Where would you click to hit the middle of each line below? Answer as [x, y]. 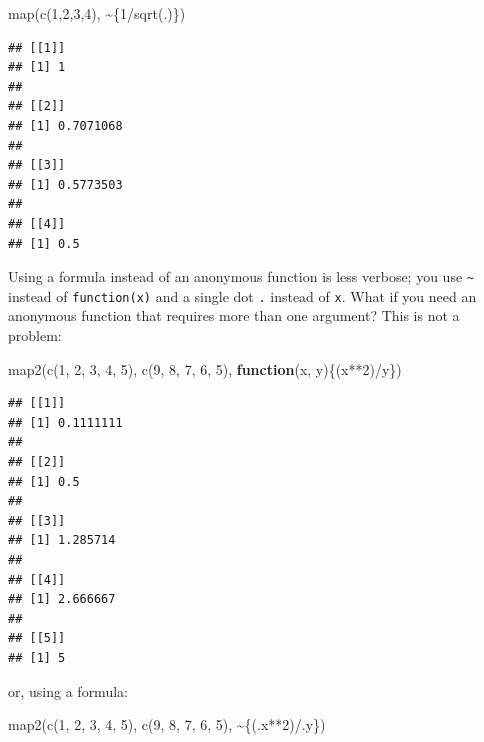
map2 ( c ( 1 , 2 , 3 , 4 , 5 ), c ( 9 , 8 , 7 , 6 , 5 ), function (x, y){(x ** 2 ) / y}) [205, 368]
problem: [35, 335]
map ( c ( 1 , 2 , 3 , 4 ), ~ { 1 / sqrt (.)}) [97, 13]
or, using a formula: [68, 690]
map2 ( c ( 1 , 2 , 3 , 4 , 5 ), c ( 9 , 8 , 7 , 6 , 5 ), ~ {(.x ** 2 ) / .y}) [167, 724]
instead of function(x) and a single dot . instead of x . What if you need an [242, 295]
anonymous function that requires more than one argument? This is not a [234, 315]
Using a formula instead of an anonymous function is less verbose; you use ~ [241, 276]
